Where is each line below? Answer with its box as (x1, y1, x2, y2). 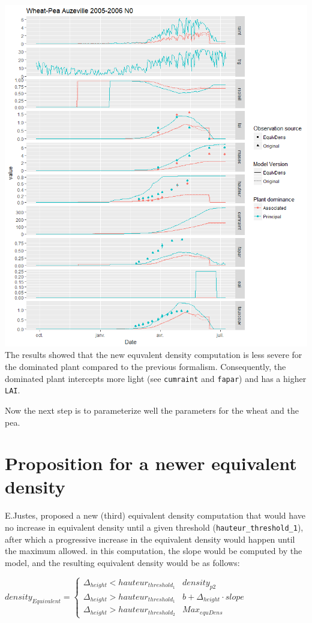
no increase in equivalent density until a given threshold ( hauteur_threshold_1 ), (5, 521, 304, 533)
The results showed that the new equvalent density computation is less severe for (5, 348, 302, 361)
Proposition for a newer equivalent (5, 451, 297, 475)
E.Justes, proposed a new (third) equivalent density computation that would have (5, 509, 305, 522)
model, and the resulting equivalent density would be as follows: (5, 556, 240, 568)
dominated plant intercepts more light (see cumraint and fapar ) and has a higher (5, 372, 307, 384)
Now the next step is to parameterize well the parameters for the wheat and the (5, 404, 299, 416)
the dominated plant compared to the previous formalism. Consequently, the (5, 360, 286, 372)
